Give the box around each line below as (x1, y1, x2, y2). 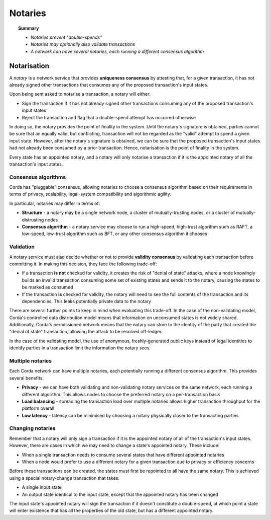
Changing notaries (9, 425, 56, 432)
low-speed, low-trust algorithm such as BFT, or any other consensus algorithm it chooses (22, 231, 208, 237)
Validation (9, 243, 35, 250)
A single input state (22, 484, 62, 490)
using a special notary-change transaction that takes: (9, 475, 120, 481)
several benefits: (9, 375, 44, 381)
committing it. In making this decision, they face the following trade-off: (9, 261, 157, 267)
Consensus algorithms (9, 174, 66, 181)
